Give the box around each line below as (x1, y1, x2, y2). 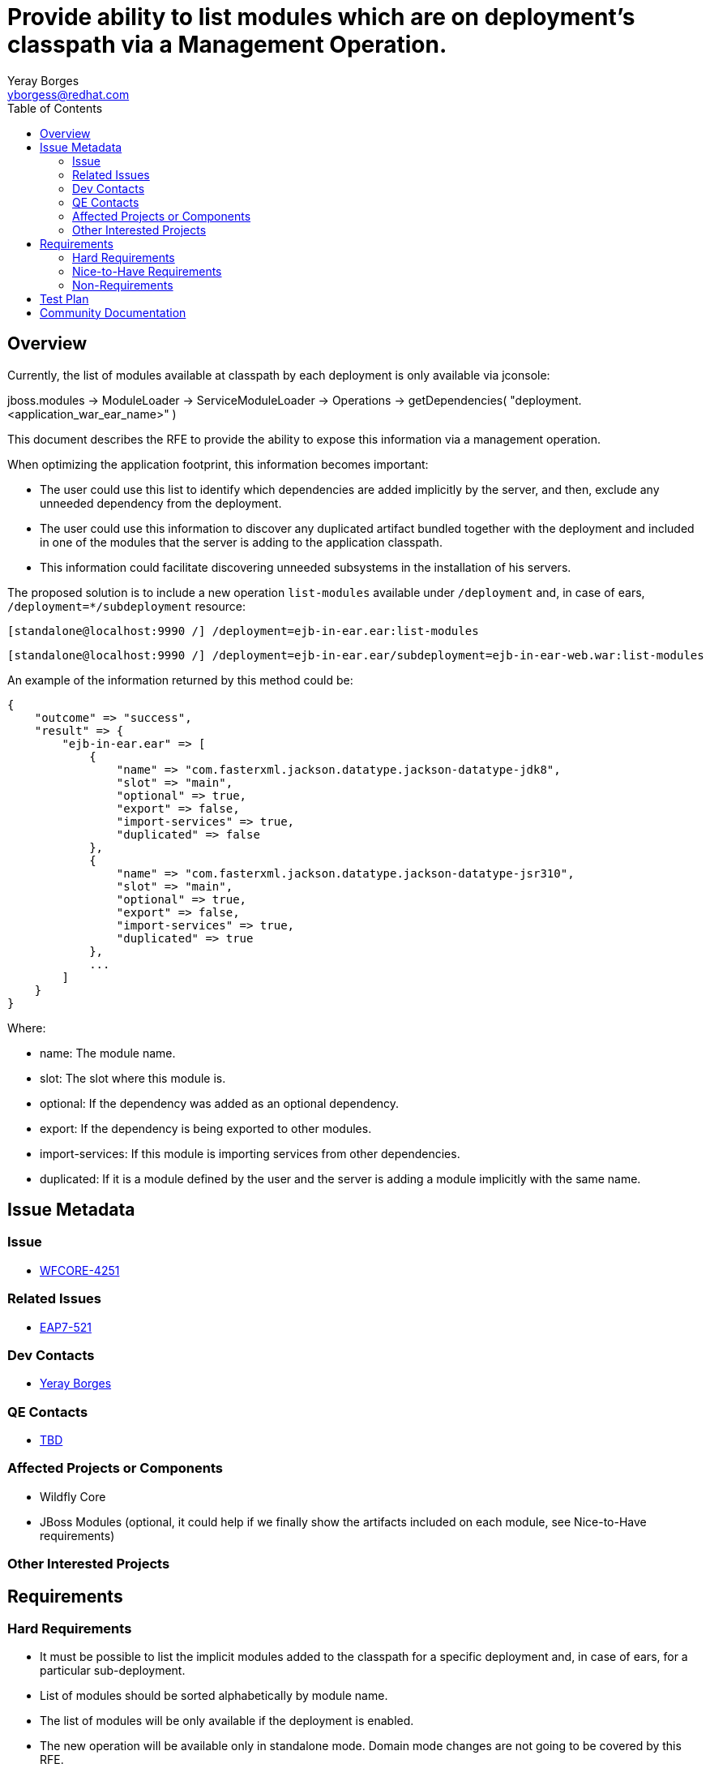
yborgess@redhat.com (7, 87, 130, 101)
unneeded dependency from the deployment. (40, 496, 282, 510)
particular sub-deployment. (40, 1663, 186, 1678)
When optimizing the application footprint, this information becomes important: (7, 457, 429, 471)
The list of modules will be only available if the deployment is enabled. (40, 1714, 414, 1728)
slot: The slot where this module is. (40, 1071, 226, 1085)
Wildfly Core (40, 1489, 106, 1504)
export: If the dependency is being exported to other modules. (40, 1121, 372, 1135)
